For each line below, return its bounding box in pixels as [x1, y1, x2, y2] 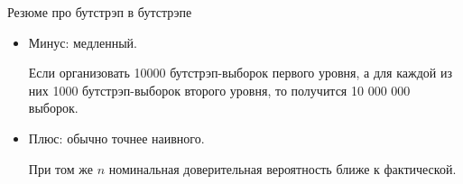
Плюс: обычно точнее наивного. [28, 128, 205, 147]
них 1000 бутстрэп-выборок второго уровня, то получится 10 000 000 [28, 80, 411, 99]
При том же [28, 159, 93, 178]
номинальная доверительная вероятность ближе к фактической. [108, 159, 457, 178]
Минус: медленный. [28, 32, 137, 51]
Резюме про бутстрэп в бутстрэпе [7, 3, 192, 21]
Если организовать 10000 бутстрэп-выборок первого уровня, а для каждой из [28, 63, 452, 82]
